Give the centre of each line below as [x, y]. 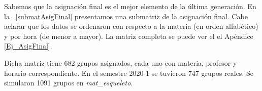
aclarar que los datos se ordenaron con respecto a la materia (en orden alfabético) [131, 26]
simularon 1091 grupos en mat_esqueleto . [69, 83]
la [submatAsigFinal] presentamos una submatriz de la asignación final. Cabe [126, 16]
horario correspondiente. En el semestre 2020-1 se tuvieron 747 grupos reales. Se [129, 73]
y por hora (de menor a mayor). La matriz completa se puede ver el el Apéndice [129, 36]
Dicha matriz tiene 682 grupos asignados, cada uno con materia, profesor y [121, 62]
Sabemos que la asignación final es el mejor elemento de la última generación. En [130, 6]
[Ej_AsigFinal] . [28, 46]
